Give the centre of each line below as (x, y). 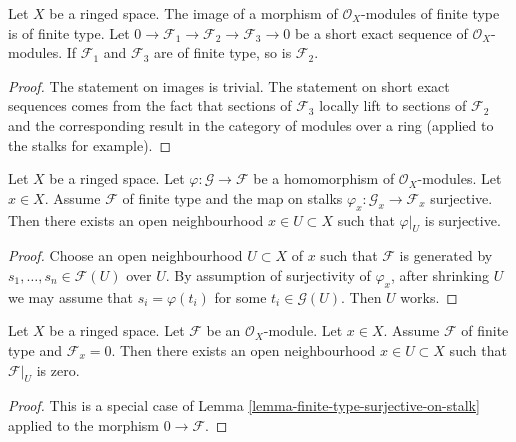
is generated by (446, 255)
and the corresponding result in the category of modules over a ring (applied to (251, 124)
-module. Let (303, 330)
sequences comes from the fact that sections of (150, 105)
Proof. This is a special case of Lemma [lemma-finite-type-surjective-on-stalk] (244, 405)
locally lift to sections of (393, 105)
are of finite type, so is (223, 52)
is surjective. (462, 219)
